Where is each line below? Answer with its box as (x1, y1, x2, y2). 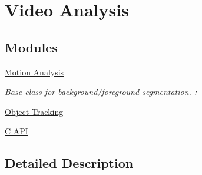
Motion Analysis (5, 65, 64, 78)
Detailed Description (5, 154, 134, 172)
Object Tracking (5, 105, 64, 117)
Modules (5, 38, 58, 56)
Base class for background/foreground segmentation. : (5, 85, 197, 98)
